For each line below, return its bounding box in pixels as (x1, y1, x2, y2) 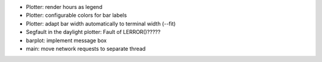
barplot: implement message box (26, 36, 107, 44)
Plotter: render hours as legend (26, 4, 103, 10)
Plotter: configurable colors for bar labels (26, 12, 128, 19)
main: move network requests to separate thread (26, 45, 146, 52)
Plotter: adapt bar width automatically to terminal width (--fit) (26, 20, 176, 27)
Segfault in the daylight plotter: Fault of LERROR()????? (26, 29, 161, 36)
